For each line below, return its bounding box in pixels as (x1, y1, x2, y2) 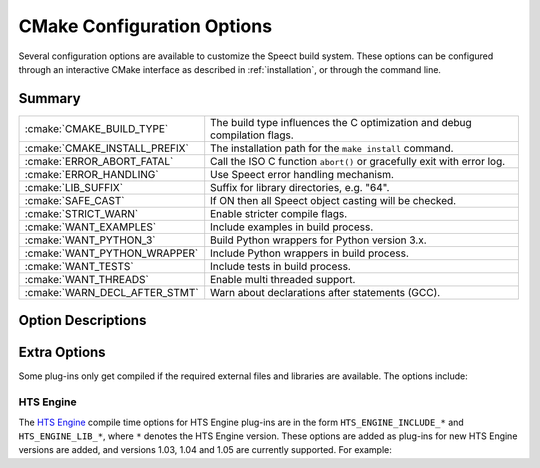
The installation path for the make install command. (210, 141, 454, 155)
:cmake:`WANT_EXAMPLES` (24, 220, 157, 234)
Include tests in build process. (210, 259, 352, 273)
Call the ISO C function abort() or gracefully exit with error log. (210, 154, 506, 168)
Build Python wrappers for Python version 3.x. (210, 233, 427, 247)
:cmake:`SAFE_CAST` (24, 193, 125, 207)
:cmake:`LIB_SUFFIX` (24, 180, 124, 194)
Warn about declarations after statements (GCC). (210, 285, 441, 299)
